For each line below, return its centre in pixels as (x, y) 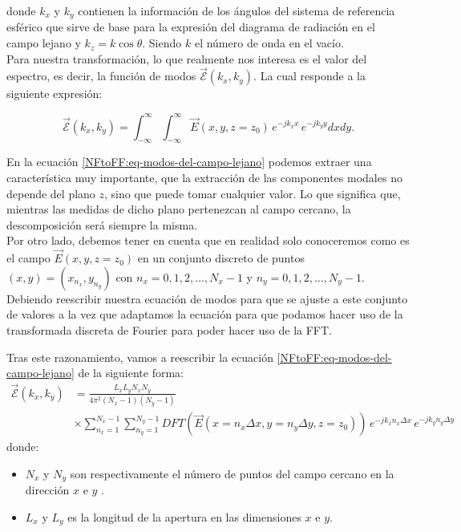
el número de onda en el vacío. (269, 43)
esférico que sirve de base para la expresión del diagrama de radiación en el (191, 27)
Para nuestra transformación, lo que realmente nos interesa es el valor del (187, 58)
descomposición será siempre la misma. (102, 224)
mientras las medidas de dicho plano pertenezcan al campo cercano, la (179, 209)
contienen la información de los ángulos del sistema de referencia (237, 10)
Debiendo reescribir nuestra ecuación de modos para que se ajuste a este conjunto (207, 298)
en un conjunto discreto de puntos (221, 258)
